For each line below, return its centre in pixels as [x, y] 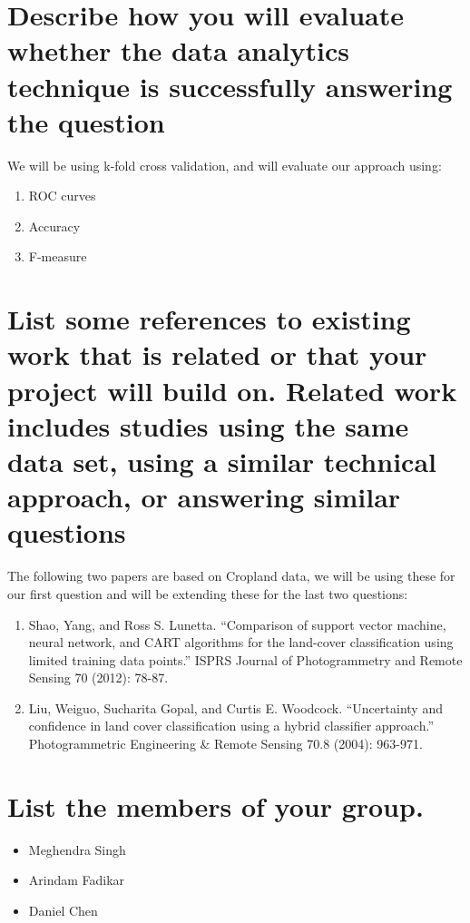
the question [86, 121]
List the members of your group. [215, 805]
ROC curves [62, 196]
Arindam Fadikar [77, 880]
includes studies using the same [208, 425]
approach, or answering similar [204, 497]
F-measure [58, 256]
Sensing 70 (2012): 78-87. [98, 678]
